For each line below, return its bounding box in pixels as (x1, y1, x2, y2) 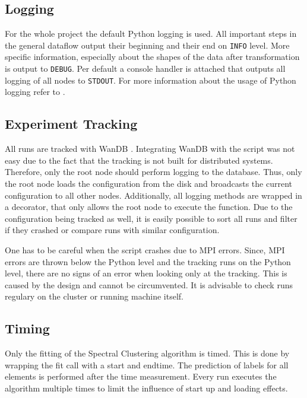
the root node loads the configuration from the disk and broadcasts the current (5, 177, 292, 189)
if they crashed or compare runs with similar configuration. (5, 224, 220, 236)
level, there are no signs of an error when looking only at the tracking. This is (5, 267, 287, 279)
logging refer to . (5, 85, 65, 98)
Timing (5, 319, 50, 337)
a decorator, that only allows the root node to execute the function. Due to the (5, 200, 293, 213)
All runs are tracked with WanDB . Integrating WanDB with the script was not (5, 142, 295, 155)
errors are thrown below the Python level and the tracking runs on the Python (5, 255, 291, 268)
